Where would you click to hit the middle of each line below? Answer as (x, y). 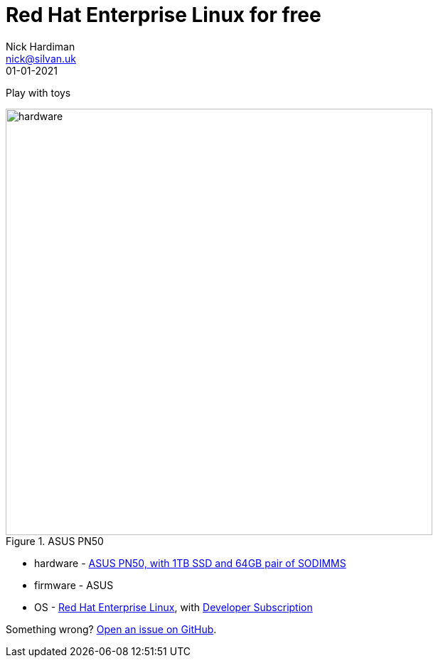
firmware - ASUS (74, 585)
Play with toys (38, 92)
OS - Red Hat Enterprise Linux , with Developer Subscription (173, 607)
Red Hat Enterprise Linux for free (164, 15)
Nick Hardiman (41, 46)
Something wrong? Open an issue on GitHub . (111, 629)
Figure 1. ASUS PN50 (55, 541)
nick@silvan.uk (41, 58)
